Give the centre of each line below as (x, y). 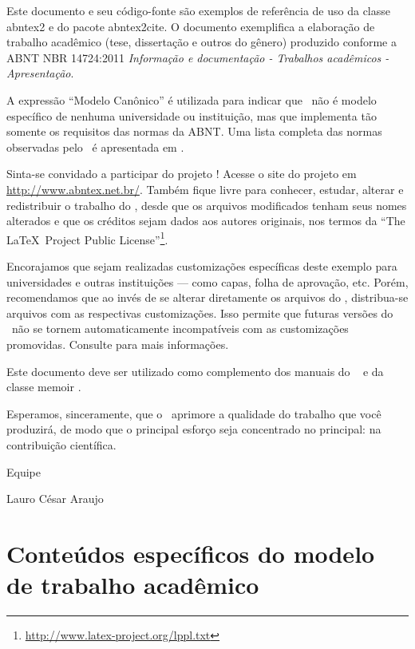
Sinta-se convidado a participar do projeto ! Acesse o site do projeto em (182, 174)
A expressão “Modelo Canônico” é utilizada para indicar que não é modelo (192, 99)
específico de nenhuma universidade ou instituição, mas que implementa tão (192, 115)
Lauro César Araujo (55, 499)
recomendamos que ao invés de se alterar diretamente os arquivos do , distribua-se (207, 297)
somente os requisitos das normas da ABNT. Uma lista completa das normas (194, 131)
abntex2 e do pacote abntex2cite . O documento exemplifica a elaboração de (191, 26)
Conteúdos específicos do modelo (191, 553)
